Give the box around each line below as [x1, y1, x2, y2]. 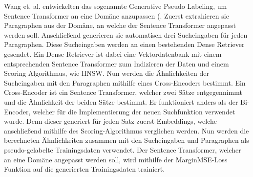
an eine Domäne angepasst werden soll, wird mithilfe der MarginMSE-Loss [4, 154, 228, 164]
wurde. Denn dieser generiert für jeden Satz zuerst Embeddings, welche [4, 116, 217, 126]
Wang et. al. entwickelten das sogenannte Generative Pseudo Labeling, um [4, 1, 227, 11]
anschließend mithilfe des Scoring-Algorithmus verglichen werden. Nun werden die [4, 125, 249, 135]
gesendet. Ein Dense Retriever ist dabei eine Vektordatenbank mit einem [4, 48, 222, 59]
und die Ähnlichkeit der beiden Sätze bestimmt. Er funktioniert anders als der [4, 96, 238, 107]
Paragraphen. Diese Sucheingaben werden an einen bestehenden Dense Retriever [4, 39, 245, 49]
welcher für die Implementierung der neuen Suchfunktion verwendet [32, 106, 235, 116]
